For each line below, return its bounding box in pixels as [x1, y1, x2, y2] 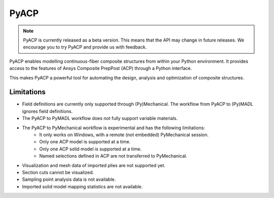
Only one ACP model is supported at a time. [39, 139, 131, 145]
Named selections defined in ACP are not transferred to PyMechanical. [39, 153, 187, 159]
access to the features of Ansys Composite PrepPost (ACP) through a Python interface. [9, 65, 192, 71]
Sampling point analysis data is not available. [22, 176, 116, 182]
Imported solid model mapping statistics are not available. [22, 183, 143, 189]
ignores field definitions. [22, 108, 73, 114]
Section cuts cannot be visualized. [22, 169, 94, 175]
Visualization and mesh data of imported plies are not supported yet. [22, 162, 166, 168]
